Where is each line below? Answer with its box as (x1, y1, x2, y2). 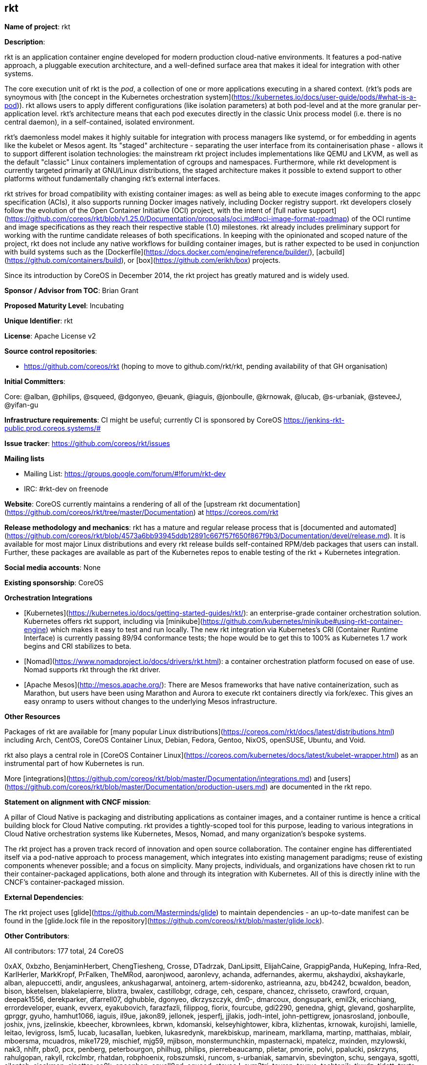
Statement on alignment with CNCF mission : (4, 798, 151, 807)
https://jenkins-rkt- (283, 416, 345, 425)
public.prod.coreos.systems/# (4, 424, 101, 433)
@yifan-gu (4, 401, 39, 409)
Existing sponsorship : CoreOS (4, 578, 104, 587)
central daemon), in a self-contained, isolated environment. (4, 118, 195, 127)
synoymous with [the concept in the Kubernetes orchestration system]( (4, 93, 234, 102)
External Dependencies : (4, 893, 84, 902)
